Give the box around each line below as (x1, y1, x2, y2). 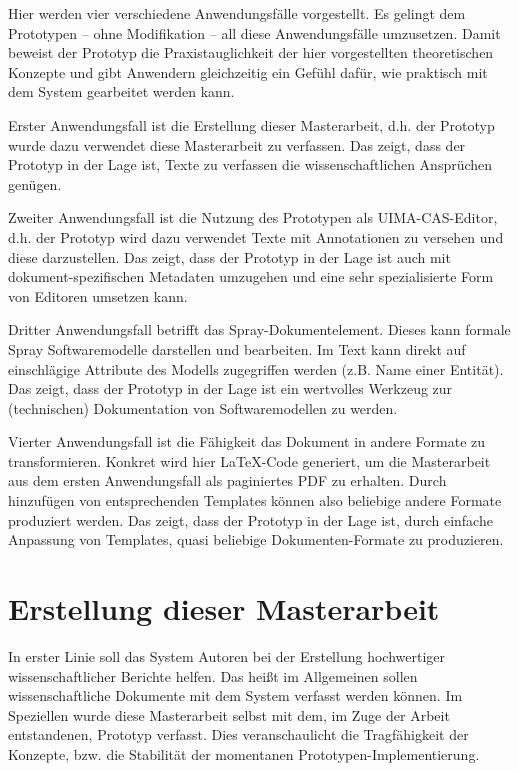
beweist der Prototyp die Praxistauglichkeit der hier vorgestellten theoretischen (8, 42, 494, 63)
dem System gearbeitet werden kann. (8, 81, 235, 102)
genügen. (8, 173, 62, 194)
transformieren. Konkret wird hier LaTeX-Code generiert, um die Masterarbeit (8, 450, 491, 471)
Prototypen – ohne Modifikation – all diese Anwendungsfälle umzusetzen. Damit (8, 22, 501, 43)
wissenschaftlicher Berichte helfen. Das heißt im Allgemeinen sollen (8, 665, 418, 686)
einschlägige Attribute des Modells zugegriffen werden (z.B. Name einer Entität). (8, 358, 504, 379)
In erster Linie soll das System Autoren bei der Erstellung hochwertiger (8, 645, 445, 666)
